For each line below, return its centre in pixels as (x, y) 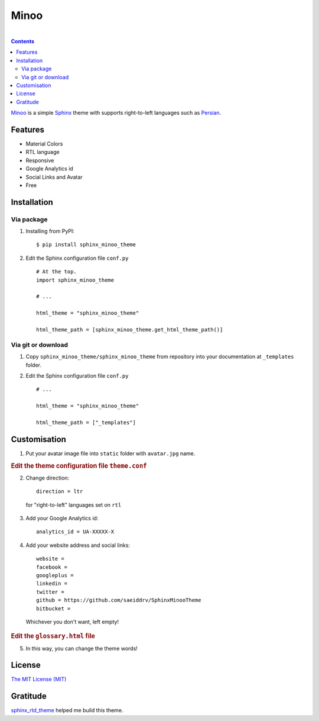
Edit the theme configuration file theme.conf (79, 466)
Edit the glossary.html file (53, 636)
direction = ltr (60, 492)
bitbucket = (53, 609)
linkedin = (52, 584)
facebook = (52, 567)
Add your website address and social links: (78, 545)
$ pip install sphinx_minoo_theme (86, 245)
